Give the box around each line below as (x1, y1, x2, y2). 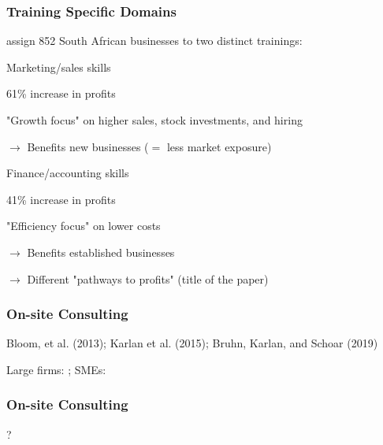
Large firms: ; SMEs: (6, 361, 106, 377)
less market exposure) (166, 138, 272, 154)
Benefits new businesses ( (27, 138, 149, 154)
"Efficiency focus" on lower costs (6, 217, 161, 234)
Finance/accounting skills (6, 165, 129, 181)
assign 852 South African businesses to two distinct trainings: (6, 32, 303, 49)
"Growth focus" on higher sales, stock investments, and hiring (6, 112, 303, 128)
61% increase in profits (6, 85, 116, 102)
